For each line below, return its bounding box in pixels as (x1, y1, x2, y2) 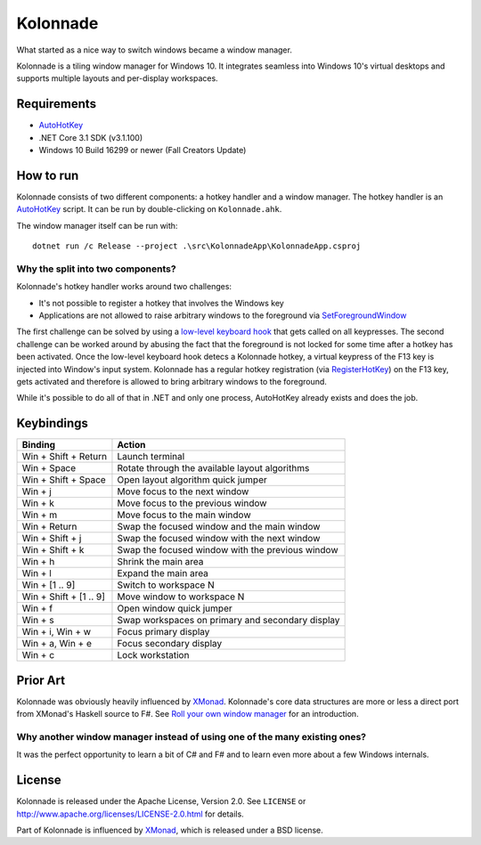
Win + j (21, 485, 53, 498)
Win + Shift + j (21, 532, 82, 545)
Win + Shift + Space (21, 474, 106, 486)
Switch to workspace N (117, 579, 215, 591)
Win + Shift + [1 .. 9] (21, 590, 106, 603)
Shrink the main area (117, 556, 204, 568)
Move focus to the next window (117, 485, 249, 498)
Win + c (21, 649, 55, 662)
